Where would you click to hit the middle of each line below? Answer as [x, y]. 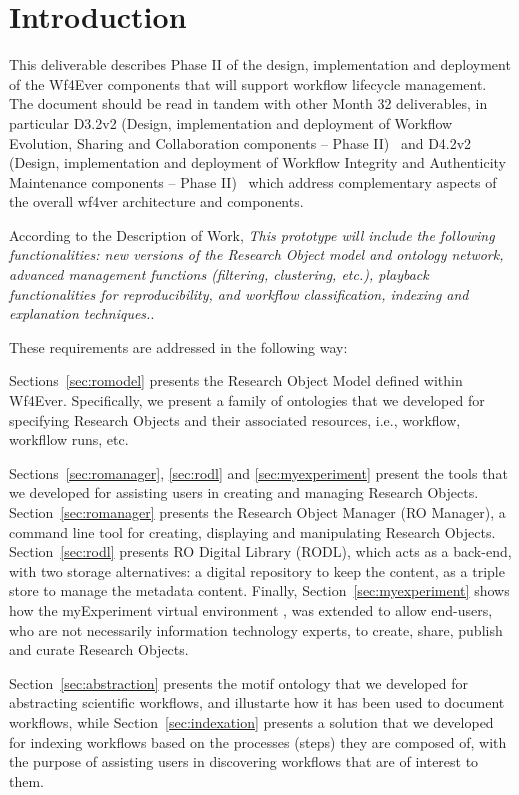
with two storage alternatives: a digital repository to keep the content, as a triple [257, 570]
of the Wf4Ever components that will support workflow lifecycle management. [248, 83]
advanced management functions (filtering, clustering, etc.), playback [219, 274]
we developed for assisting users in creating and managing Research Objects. [244, 492]
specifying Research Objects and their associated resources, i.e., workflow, [235, 419]
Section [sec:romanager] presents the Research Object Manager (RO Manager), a [257, 512]
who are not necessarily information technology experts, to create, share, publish [256, 629]
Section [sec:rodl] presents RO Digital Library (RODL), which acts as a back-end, [260, 551]
